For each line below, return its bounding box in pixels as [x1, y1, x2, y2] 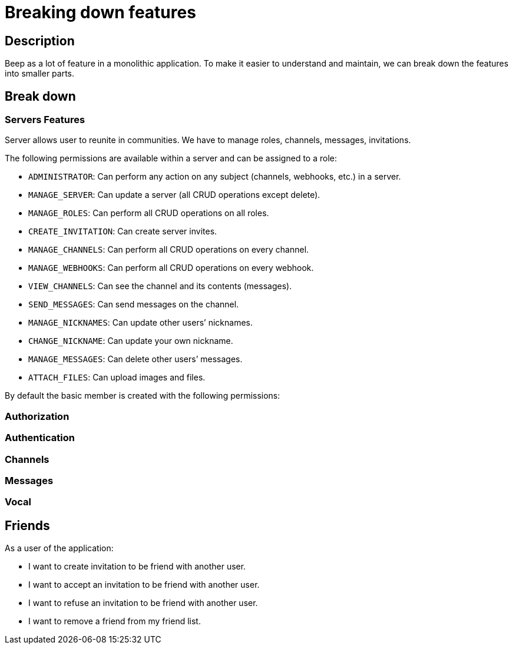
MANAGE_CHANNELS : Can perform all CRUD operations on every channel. [28, 244, 309, 255]
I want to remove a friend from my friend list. [28, 616, 201, 627]
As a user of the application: [5, 543, 114, 554]
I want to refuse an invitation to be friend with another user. [28, 598, 258, 608]
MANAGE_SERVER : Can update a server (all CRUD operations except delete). [28, 190, 320, 200]
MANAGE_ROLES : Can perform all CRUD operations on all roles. [28, 208, 269, 218]
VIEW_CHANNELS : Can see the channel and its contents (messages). [28, 281, 292, 292]
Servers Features [5, 114, 85, 126]
